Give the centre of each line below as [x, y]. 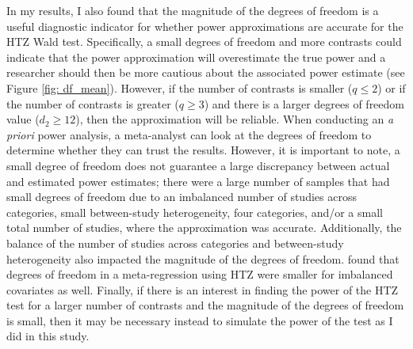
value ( [23, 119]
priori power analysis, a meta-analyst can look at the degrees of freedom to [189, 134]
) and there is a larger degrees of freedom [304, 103]
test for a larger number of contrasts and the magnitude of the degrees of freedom [205, 305]
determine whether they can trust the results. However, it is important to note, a [203, 150]
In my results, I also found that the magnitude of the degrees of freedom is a [193, 10]
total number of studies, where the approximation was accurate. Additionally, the [204, 228]
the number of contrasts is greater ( [93, 103]
